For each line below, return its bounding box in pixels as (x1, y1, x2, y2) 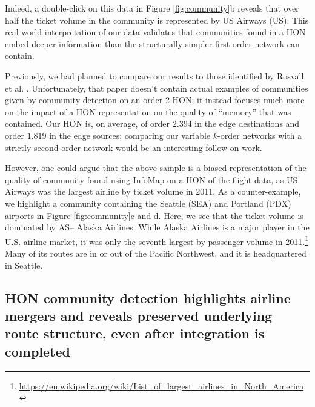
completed (5, 341, 70, 360)
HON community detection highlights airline (5, 288, 291, 307)
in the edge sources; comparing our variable (49, 129, 211, 141)
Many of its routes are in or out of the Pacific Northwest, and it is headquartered (5, 246, 307, 259)
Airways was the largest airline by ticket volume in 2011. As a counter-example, (5, 185, 301, 198)
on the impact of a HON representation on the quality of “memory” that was (5, 105, 291, 118)
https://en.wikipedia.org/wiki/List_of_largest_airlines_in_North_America (19, 379, 304, 392)
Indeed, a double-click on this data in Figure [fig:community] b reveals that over (5, 2, 299, 14)
